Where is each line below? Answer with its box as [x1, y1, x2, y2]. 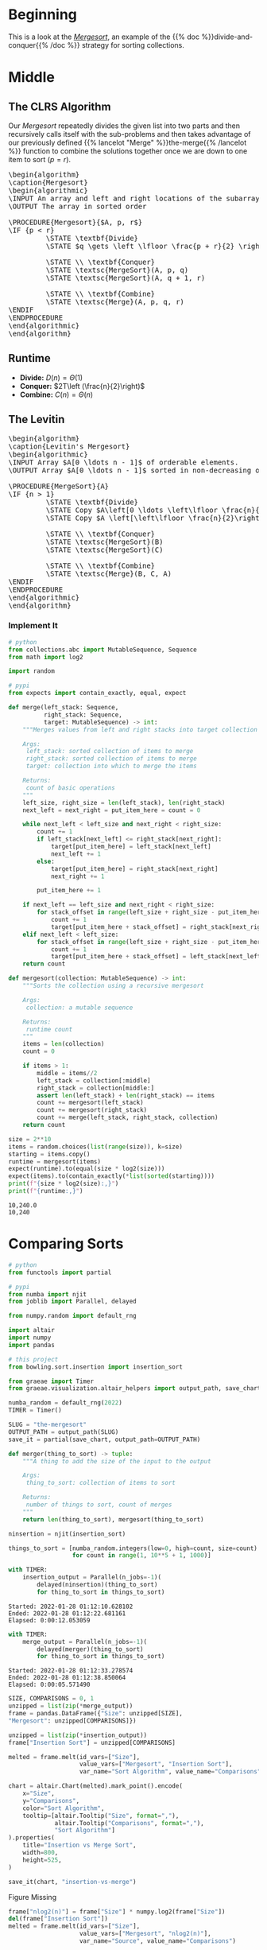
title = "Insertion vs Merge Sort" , [22, 1841, 137, 1850]
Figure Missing [8, 1892, 57, 1901]
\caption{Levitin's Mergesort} [8, 441, 130, 451]
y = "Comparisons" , [22, 1797, 80, 1804]
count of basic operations [25, 783, 115, 792]
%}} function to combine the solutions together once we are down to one [8, 146, 248, 156]
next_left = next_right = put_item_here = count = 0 [22, 806, 201, 814]
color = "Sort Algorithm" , [22, 1804, 105, 1812]
